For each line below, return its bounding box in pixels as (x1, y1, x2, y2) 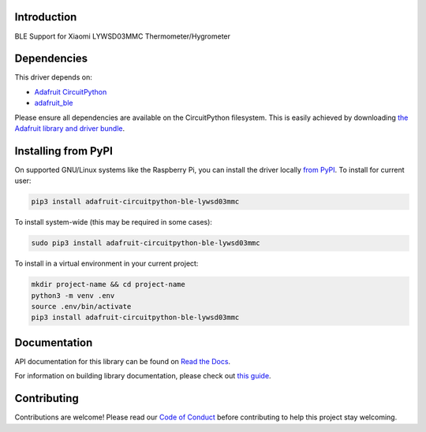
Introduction (14, 10, 77, 24)
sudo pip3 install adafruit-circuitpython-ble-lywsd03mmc (31, 239, 260, 248)
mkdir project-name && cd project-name (31, 280, 185, 289)
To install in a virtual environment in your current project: (14, 259, 199, 268)
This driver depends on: (14, 73, 92, 82)
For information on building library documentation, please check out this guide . (14, 371, 271, 381)
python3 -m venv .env (31, 291, 115, 300)
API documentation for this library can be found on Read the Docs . (14, 356, 231, 366)
